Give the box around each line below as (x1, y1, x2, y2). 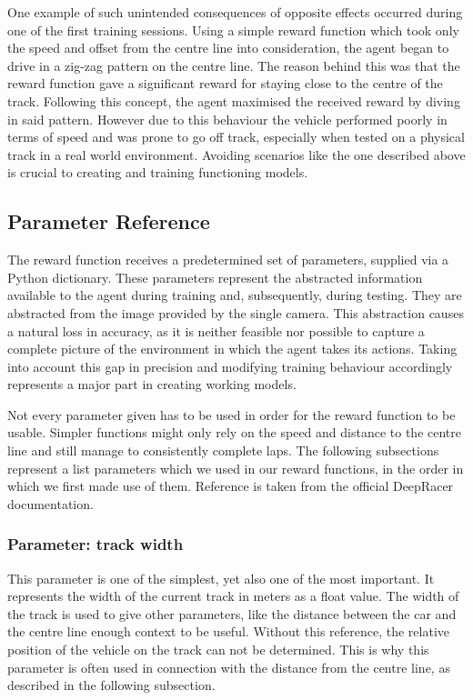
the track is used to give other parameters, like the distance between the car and (7, 604, 457, 623)
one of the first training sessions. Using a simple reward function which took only (7, 20, 459, 39)
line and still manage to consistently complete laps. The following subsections (7, 441, 439, 460)
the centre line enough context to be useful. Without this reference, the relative (7, 622, 450, 641)
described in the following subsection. (7, 675, 216, 695)
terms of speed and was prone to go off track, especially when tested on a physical (7, 127, 465, 146)
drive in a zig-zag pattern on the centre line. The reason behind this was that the (7, 55, 460, 75)
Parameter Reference (7, 207, 210, 235)
